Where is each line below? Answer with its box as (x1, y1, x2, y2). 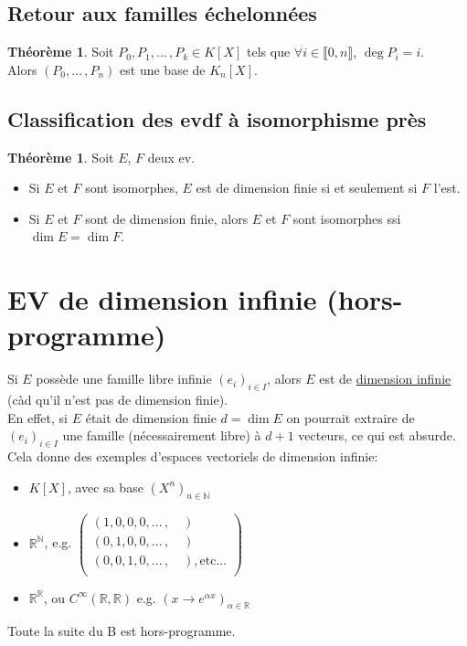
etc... (199, 554, 228, 567)
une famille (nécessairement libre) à (62, 426, 261, 445)
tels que (247, 42, 291, 61)
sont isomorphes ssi (292, 208, 401, 228)
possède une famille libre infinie (36, 369, 212, 388)
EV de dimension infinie (7, 281, 317, 318)
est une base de (120, 59, 206, 79)
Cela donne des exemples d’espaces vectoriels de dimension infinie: (7, 447, 378, 466)
